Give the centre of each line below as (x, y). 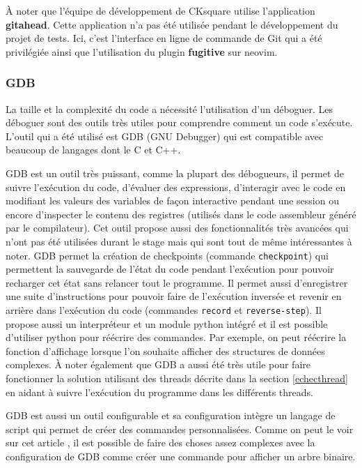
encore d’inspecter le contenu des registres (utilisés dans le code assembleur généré (181, 214)
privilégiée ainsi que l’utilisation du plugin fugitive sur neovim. (142, 51)
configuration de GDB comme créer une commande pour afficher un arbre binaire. (181, 456)
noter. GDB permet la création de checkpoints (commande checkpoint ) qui (167, 255)
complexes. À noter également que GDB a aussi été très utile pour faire (158, 364)
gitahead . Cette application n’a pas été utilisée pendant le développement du (172, 24)
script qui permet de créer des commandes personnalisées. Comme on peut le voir (180, 429)
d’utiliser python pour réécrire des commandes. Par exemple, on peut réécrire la (176, 337)
